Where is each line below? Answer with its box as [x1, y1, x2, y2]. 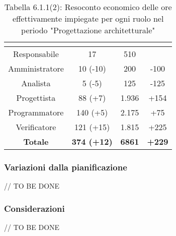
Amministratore [8, 63, 64, 74]
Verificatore [16, 121, 56, 133]
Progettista [16, 92, 56, 103]
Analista [21, 77, 51, 89]
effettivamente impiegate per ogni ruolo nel [12, 13, 164, 24]
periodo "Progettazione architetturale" [21, 24, 155, 36]
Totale [23, 136, 49, 147]
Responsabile [13, 48, 59, 60]
